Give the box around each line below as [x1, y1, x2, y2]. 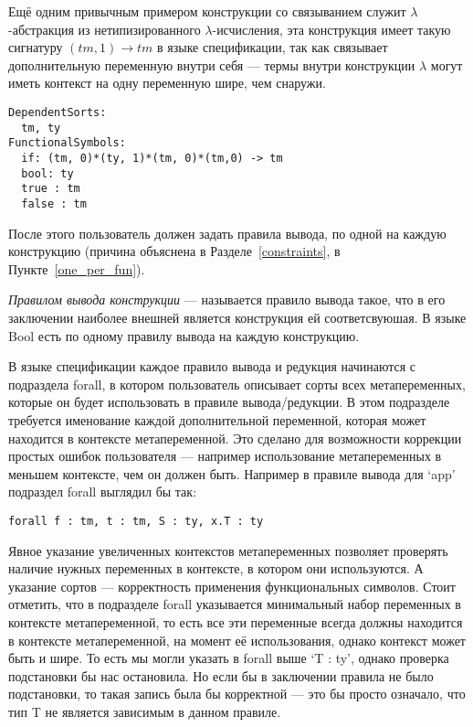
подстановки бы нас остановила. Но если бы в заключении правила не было [8, 666, 434, 685]
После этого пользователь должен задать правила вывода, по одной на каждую [8, 223, 447, 242]
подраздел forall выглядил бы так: [8, 482, 197, 501]
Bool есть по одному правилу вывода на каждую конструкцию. [8, 326, 360, 345]
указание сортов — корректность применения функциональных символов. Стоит [8, 576, 456, 595]
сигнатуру [8, 37, 63, 57]
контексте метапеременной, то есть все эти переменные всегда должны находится [8, 612, 463, 631]
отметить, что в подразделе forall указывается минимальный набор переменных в [8, 594, 461, 614]
